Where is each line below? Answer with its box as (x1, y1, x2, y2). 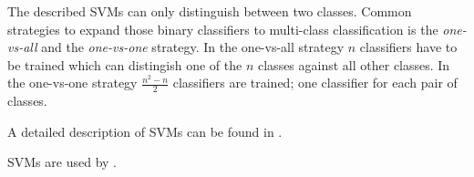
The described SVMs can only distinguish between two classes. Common (7, 2, 412, 20)
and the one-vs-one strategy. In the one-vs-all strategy (41, 37, 345, 57)
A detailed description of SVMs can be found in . (7, 121, 283, 141)
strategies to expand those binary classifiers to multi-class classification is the (7, 19, 438, 38)
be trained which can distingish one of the (7, 55, 242, 74)
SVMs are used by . (7, 152, 117, 172)
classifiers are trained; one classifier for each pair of (172, 73, 458, 92)
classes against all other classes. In (258, 55, 450, 74)
